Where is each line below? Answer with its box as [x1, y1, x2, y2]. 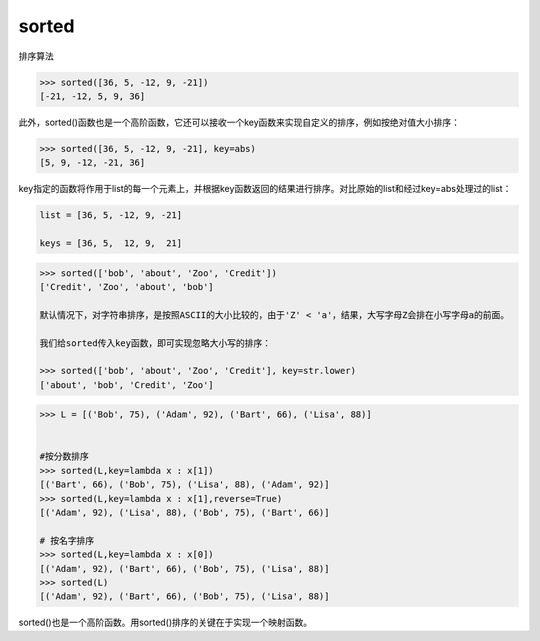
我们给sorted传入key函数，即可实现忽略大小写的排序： [39, 337, 272, 349]
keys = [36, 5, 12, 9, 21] [39, 238, 183, 249]
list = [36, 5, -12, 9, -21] [39, 210, 183, 221]
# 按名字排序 [39, 535, 95, 546]
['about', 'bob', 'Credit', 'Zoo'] [39, 379, 214, 390]
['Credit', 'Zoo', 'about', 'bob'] [39, 281, 214, 292]
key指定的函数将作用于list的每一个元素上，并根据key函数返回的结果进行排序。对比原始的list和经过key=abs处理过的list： [18, 183, 512, 195]
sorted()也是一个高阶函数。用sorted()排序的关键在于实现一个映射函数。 [18, 616, 313, 629]
